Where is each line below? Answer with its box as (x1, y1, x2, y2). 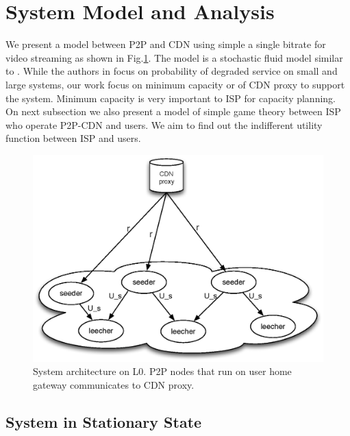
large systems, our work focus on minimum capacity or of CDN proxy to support (5, 77, 345, 91)
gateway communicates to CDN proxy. (33, 377, 195, 391)
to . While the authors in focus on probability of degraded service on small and (5, 64, 338, 78)
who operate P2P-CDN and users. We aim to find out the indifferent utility (5, 117, 323, 132)
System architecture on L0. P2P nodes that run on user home (33, 364, 292, 378)
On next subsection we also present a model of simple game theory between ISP (5, 104, 341, 119)
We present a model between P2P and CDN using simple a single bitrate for (5, 37, 326, 51)
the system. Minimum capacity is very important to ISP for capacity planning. (5, 90, 336, 105)
